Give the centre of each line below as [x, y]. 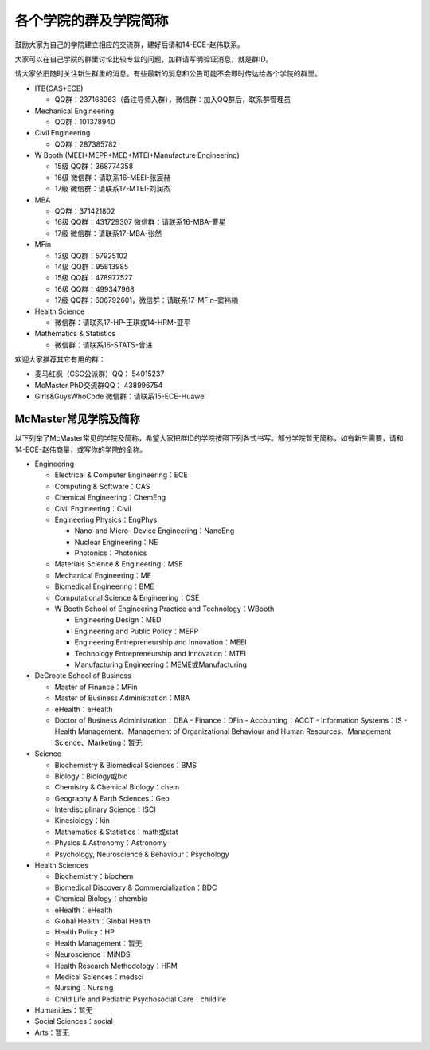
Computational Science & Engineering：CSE [127, 597]
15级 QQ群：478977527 [94, 278]
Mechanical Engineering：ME [103, 575]
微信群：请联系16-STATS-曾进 [104, 345]
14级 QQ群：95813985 [92, 266]
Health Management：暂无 [98, 943]
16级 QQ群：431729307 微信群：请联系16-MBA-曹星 [140, 222]
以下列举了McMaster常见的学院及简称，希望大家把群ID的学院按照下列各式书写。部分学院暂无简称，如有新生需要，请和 [209, 438]
